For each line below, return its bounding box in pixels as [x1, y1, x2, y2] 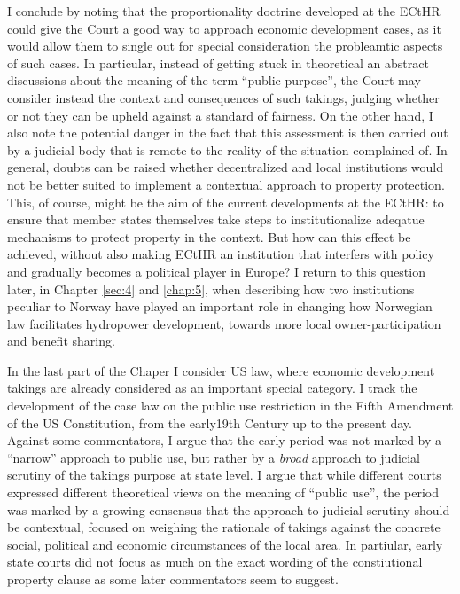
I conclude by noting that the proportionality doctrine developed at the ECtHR [7, 2, 441, 20]
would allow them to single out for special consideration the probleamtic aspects [7, 36, 443, 55]
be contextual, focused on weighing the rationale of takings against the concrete [7, 518, 441, 536]
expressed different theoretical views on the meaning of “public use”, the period [7, 483, 439, 502]
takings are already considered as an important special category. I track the [7, 379, 417, 397]
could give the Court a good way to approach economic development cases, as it [7, 19, 441, 37]
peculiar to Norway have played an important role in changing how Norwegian [7, 297, 433, 316]
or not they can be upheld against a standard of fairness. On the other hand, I [7, 106, 433, 124]
